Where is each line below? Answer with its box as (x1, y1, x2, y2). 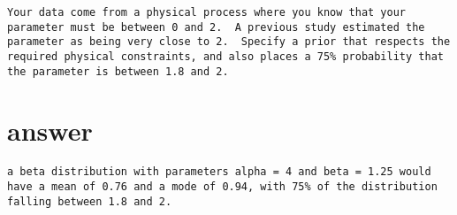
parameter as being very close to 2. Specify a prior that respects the (7, 35, 451, 49)
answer (7, 112, 93, 149)
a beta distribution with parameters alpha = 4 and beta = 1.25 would (7, 165, 431, 179)
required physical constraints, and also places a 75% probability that (7, 50, 444, 63)
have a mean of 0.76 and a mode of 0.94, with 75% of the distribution (7, 180, 438, 194)
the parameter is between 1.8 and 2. (7, 65, 229, 78)
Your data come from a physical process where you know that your (7, 6, 407, 19)
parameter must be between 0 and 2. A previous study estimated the (7, 20, 425, 34)
